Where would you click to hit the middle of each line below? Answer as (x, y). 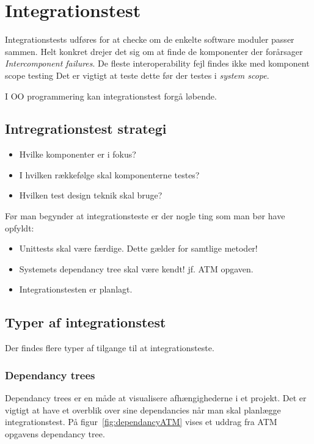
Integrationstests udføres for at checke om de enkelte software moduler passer (150, 39)
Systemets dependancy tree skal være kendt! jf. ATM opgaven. (136, 268)
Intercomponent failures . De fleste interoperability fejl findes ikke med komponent (157, 63)
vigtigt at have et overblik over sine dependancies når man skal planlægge (143, 409)
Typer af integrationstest (86, 322)
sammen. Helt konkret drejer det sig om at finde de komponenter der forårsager (154, 51)
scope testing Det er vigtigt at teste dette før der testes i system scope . (137, 75)
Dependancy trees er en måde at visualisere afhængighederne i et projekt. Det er (156, 398)
